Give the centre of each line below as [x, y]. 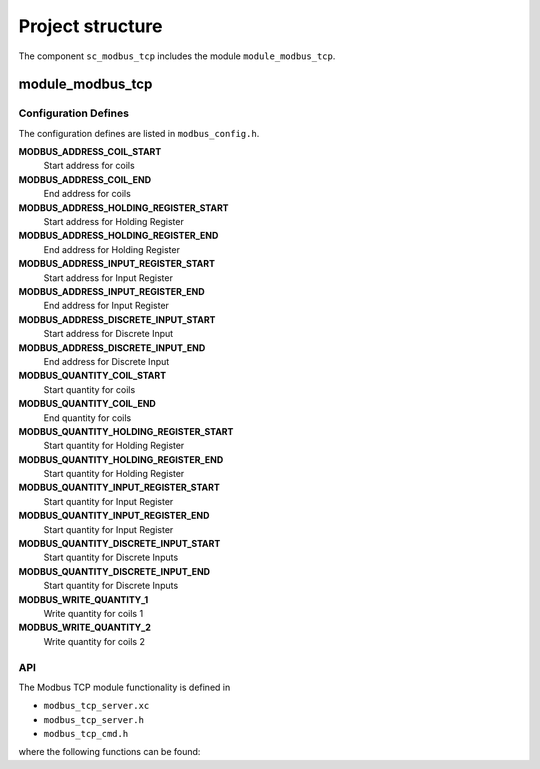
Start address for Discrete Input [108, 334]
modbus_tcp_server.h [94, 719]
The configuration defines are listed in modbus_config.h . [139, 133]
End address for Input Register [106, 306]
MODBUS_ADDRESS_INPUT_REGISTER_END [111, 291]
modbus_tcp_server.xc [96, 706]
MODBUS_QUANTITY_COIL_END [87, 404]
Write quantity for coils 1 [93, 613]
